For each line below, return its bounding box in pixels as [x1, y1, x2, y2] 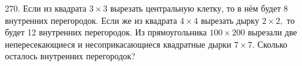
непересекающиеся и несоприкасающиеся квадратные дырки [5, 37, 232, 50]
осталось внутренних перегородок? [5, 50, 135, 62]
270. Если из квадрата [5, 2, 87, 14]
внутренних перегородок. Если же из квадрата [5, 13, 178, 26]
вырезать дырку [200, 13, 259, 26]
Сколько [257, 37, 288, 50]
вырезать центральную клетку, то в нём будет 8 [110, 2, 288, 14]
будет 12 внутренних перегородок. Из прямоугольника [5, 26, 207, 38]
